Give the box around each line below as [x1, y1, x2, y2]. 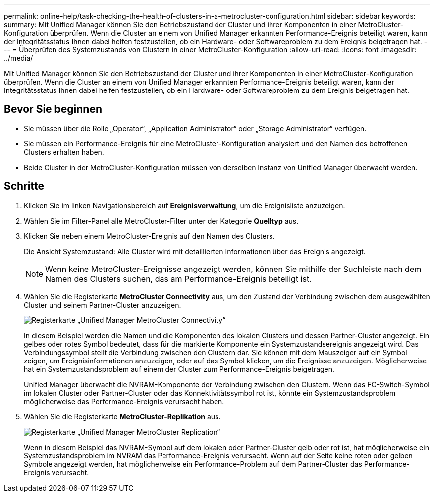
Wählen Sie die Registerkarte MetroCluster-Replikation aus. [24, 412, 221, 421]
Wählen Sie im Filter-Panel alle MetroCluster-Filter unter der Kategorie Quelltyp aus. [24, 216, 299, 225]
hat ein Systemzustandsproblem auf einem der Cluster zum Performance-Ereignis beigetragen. [24, 364, 335, 373]
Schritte [4, 180, 44, 193]
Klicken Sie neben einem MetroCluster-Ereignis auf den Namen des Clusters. [24, 231, 275, 240]
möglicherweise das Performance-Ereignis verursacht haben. [24, 397, 224, 406]
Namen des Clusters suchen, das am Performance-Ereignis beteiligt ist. [45, 273, 312, 284]
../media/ [4, 54, 33, 62]
